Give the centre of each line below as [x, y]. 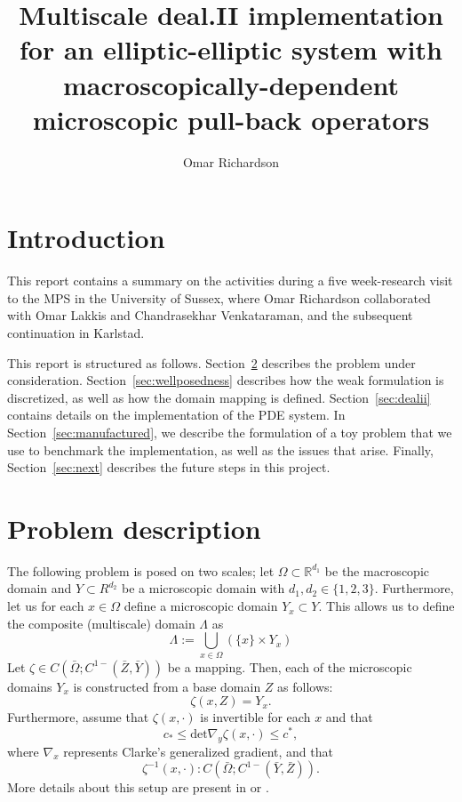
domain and [40, 588]
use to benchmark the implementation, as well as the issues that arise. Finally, [220, 449]
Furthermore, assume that [78, 717]
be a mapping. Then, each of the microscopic [290, 666]
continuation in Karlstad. [76, 333]
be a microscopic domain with [203, 588]
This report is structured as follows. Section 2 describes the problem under [211, 362]
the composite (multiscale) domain [101, 623]
